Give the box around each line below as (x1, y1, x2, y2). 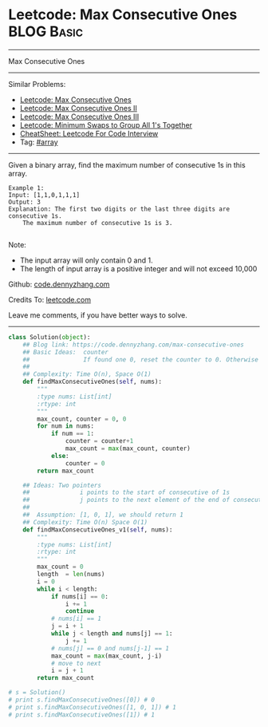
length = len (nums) (37, 571, 105, 579)
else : (50, 452, 69, 460)
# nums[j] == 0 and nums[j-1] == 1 (50, 644, 170, 652)
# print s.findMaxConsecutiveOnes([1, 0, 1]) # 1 (8, 703, 177, 711)
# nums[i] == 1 (50, 614, 102, 623)
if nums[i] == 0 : (50, 592, 109, 600)
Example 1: (8, 184, 45, 192)
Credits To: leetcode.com (8, 294, 92, 304)
